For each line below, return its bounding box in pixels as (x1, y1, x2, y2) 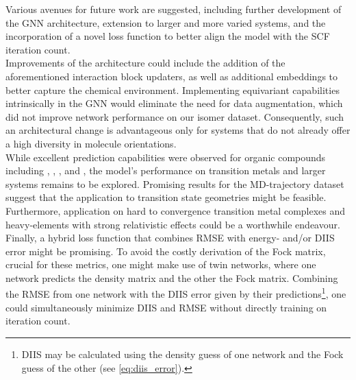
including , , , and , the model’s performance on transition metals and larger (5, 163, 326, 178)
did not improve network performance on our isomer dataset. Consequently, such (5, 109, 344, 123)
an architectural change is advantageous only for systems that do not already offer (5, 123, 351, 137)
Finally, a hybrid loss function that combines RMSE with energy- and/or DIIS (5, 230, 335, 245)
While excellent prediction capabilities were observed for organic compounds (5, 150, 326, 164)
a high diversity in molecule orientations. (5, 136, 177, 150)
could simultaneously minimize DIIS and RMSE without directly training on (5, 300, 327, 314)
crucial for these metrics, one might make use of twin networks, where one (5, 257, 316, 272)
